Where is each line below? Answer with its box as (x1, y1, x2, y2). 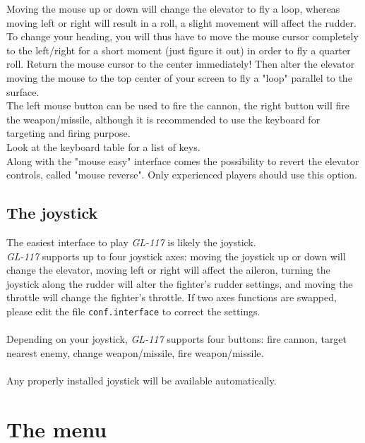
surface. (6, 84, 40, 99)
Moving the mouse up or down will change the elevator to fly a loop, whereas (6, 1, 340, 16)
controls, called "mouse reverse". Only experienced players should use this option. (6, 167, 357, 182)
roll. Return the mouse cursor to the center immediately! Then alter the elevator (6, 56, 355, 71)
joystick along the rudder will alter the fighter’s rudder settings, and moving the (6, 276, 353, 291)
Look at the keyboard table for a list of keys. (6, 139, 201, 154)
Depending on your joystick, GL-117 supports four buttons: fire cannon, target (6, 332, 347, 346)
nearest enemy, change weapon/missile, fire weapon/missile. (6, 345, 264, 360)
